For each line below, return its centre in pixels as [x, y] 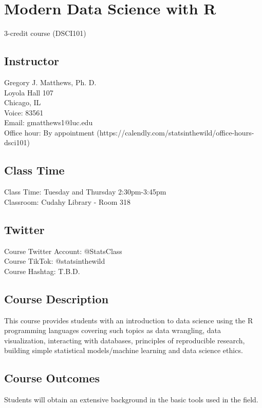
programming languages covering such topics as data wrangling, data [113, 330]
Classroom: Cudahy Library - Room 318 [68, 201]
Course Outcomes [52, 378]
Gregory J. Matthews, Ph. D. [50, 82]
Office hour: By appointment [49, 132]
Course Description [57, 298]
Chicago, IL [23, 102]
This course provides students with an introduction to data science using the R [129, 320]
